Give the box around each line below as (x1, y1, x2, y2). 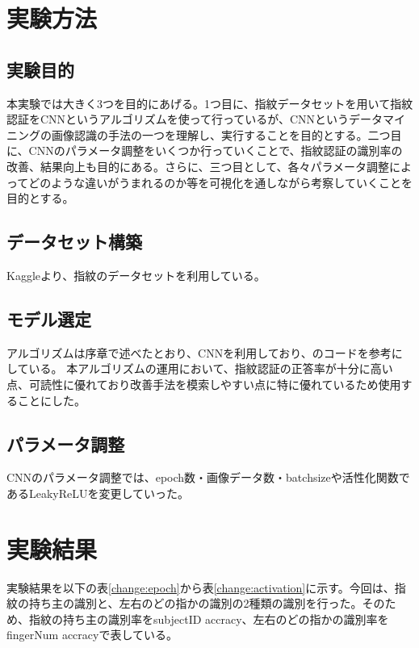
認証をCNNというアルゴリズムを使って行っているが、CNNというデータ (6, 111, 383, 128)
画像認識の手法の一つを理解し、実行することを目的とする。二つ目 (51, 126, 402, 143)
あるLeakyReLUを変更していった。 (6, 484, 190, 501)
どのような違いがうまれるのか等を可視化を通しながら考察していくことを (28, 173, 413, 190)
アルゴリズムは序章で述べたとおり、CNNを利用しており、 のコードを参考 (6, 344, 392, 361)
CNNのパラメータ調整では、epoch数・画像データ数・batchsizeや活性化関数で (6, 469, 410, 486)
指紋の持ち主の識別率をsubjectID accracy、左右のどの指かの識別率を (28, 610, 389, 627)
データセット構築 (6, 229, 142, 254)
